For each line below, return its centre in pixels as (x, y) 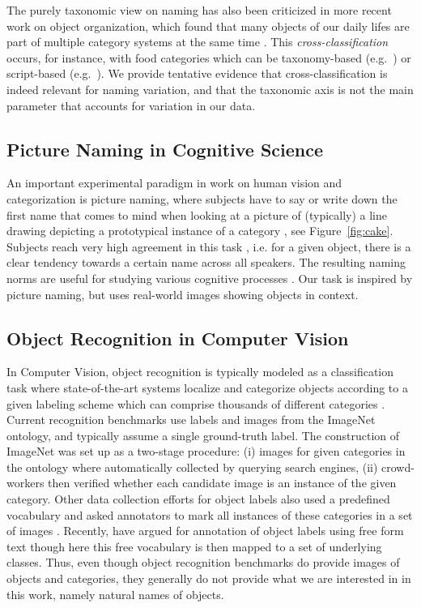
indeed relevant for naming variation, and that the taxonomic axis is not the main (210, 89)
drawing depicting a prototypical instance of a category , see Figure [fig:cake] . (200, 231)
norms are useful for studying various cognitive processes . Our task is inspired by (210, 278)
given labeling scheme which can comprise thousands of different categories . (196, 403)
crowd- (398, 467)
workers (26, 483)
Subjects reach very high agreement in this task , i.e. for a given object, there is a (209, 246)
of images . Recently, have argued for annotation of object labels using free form (205, 531)
